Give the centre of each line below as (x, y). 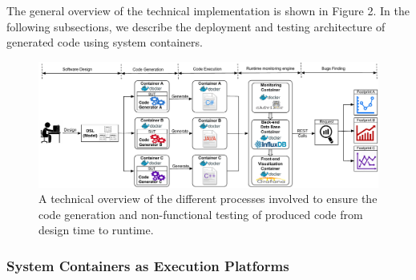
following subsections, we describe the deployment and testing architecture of (196, 26)
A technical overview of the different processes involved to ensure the (208, 199)
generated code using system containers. (105, 42)
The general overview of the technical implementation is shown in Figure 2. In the (208, 10)
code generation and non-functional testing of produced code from (201, 214)
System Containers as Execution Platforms (148, 266)
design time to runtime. (96, 230)
